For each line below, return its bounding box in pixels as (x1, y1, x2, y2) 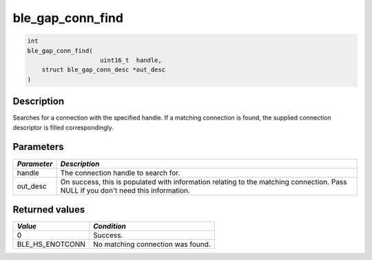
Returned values (12, 204, 85, 215)
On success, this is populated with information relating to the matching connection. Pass (60, 177, 347, 186)
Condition (93, 221, 127, 231)
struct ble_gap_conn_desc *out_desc (41, 66, 165, 74)
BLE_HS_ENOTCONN (17, 239, 86, 249)
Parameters (12, 141, 64, 153)
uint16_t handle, (100, 56, 162, 64)
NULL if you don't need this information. (60, 186, 191, 195)
